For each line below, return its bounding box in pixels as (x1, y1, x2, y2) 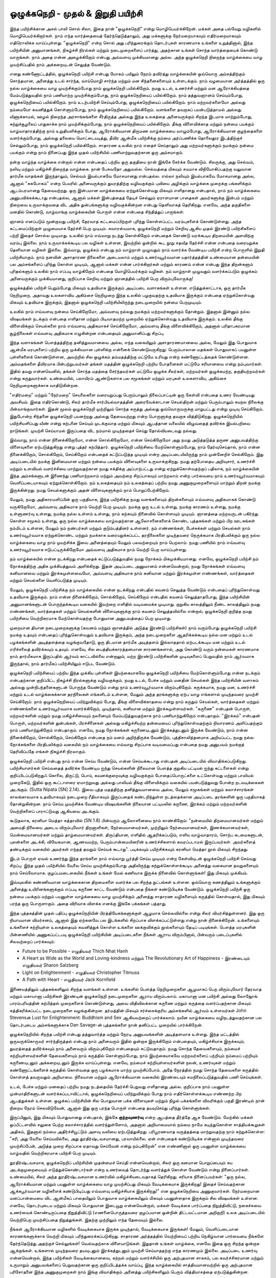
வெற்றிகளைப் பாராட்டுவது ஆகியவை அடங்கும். (9, 808, 100, 814)
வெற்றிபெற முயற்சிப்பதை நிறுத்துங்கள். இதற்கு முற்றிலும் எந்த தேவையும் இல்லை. (9, 1217, 164, 1223)
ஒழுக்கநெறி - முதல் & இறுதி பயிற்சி (9, 8, 143, 19)
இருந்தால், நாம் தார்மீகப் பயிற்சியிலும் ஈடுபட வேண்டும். (9, 660, 116, 667)
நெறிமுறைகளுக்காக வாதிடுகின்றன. (9, 382, 79, 389)
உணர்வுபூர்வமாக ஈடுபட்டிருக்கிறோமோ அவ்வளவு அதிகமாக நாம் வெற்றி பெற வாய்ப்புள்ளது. (9, 546, 188, 552)
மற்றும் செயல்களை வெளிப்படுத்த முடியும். (9, 577, 88, 583)
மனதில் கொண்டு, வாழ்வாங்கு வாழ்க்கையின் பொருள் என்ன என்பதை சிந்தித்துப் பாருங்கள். (9, 209, 185, 215)
